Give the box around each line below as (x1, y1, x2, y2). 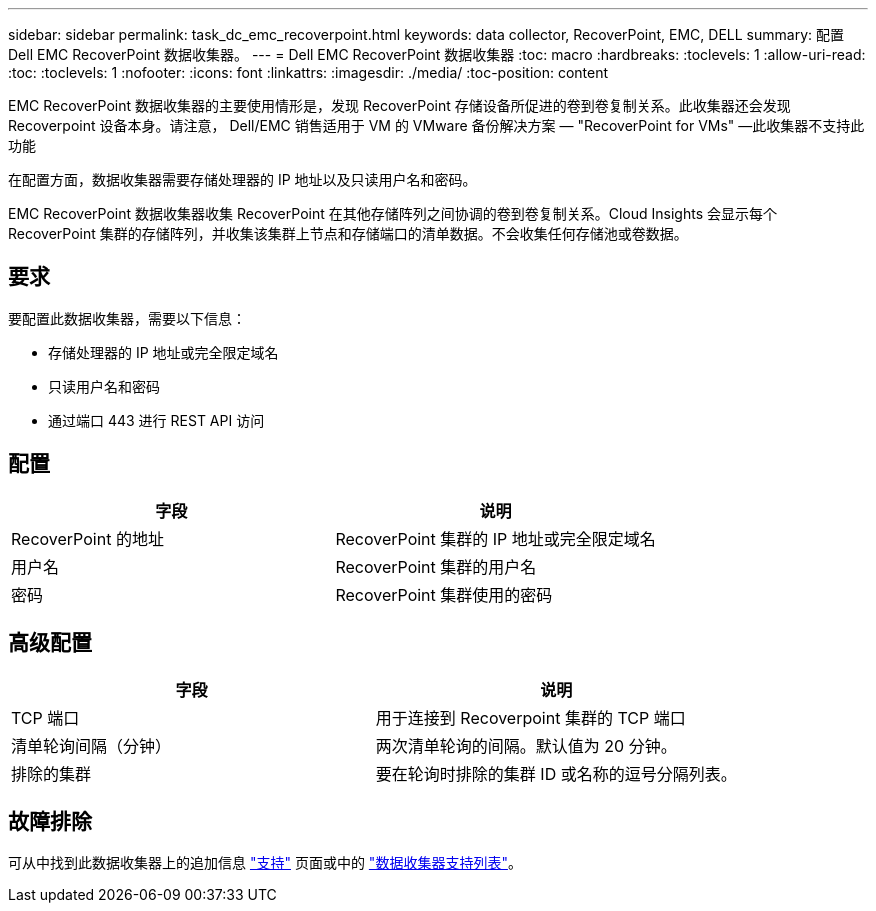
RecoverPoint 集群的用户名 (335, 556, 537, 577)
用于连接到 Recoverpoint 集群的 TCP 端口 (375, 707, 686, 728)
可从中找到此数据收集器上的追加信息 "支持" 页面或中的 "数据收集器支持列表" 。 (8, 854, 522, 872)
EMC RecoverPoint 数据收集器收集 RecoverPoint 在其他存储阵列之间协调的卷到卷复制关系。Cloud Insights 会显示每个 (8, 205, 777, 222)
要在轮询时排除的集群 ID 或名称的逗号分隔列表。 (375, 763, 737, 784)
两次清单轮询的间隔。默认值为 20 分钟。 (375, 735, 677, 756)
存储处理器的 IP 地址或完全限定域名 (48, 343, 279, 361)
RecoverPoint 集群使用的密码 (335, 584, 553, 605)
